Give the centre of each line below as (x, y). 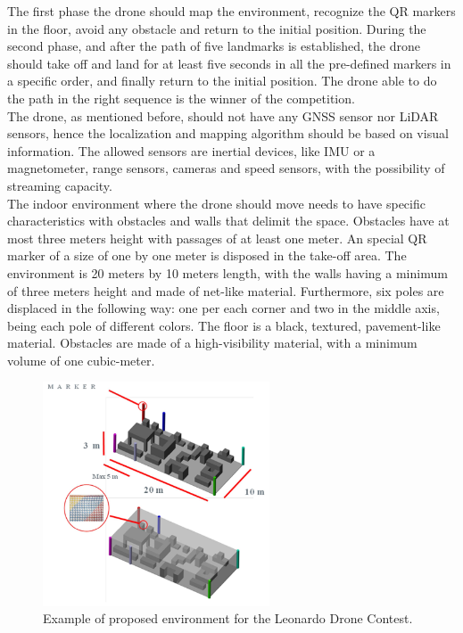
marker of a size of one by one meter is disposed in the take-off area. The (207, 255)
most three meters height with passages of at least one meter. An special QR (217, 238)
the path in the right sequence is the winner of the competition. (181, 98)
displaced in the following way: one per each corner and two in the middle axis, (223, 308)
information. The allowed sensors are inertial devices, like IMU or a (191, 150)
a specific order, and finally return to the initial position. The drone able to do (222, 81)
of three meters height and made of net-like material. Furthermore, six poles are (226, 290)
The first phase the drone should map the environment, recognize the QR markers (231, 11)
